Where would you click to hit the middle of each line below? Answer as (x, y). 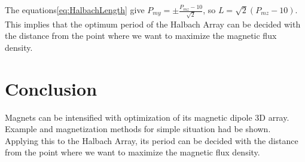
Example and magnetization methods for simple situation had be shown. (138, 129)
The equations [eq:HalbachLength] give (75, 10)
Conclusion (51, 88)
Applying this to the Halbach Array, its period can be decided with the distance (152, 140)
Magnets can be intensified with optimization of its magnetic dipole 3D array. (147, 117)
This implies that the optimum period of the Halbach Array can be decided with (153, 24)
